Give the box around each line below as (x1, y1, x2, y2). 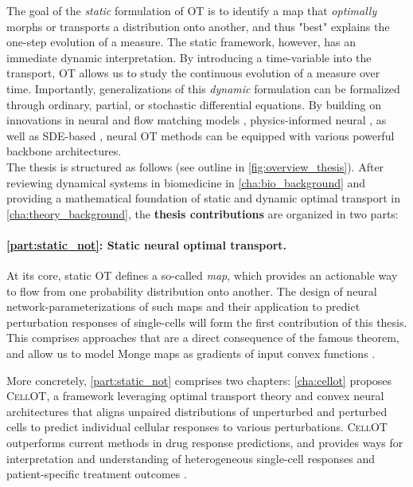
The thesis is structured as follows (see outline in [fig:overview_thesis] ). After (6, 158, 384, 175)
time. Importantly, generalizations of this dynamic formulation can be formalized (6, 80, 400, 96)
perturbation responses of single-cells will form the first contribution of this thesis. (6, 313, 407, 330)
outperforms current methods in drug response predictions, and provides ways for (6, 434, 403, 451)
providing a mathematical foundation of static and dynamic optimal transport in (6, 190, 401, 206)
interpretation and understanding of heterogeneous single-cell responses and (6, 450, 376, 466)
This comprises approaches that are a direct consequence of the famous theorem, (6, 329, 399, 346)
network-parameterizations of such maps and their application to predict (6, 298, 360, 315)
